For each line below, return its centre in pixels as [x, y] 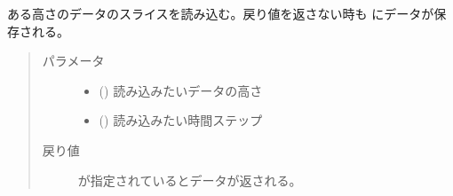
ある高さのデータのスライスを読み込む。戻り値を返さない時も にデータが [221, 13]
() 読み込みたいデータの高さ [181, 90]
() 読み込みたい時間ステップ [181, 120]
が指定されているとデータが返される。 [190, 180]
